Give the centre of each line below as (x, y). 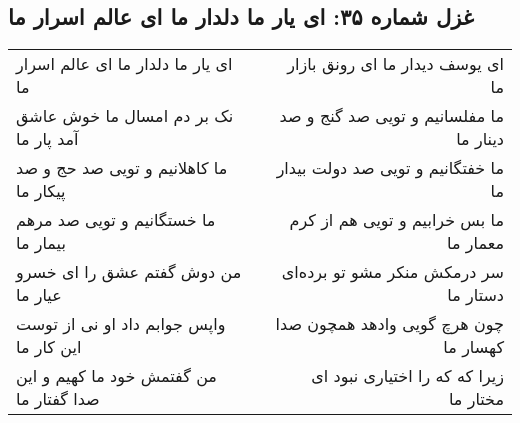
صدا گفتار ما (58, 399)
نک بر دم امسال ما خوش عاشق (125, 116)
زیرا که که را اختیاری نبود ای (407, 376)
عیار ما (39, 295)
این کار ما (49, 347)
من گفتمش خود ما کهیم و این (116, 376)
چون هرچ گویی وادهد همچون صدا (389, 324)
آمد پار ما (47, 139)
